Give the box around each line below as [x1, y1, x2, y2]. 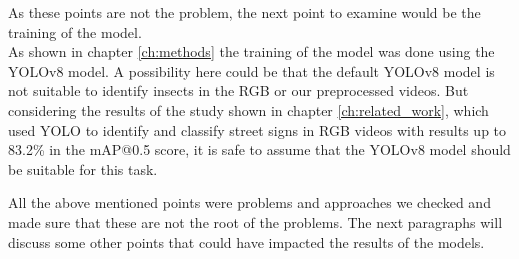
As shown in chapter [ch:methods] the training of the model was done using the [8, 41, 495, 62]
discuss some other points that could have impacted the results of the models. [8, 231, 485, 252]
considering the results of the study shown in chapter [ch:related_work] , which [8, 99, 489, 120]
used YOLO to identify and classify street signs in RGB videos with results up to [8, 119, 507, 140]
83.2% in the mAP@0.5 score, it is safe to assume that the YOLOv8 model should [8, 139, 511, 160]
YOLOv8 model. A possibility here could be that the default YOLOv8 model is [8, 60, 495, 81]
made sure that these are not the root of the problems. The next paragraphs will [8, 211, 503, 232]
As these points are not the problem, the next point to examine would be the [8, 2, 481, 22]
